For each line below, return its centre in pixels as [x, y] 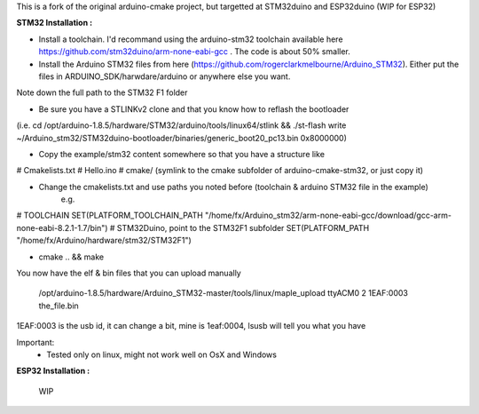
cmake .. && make [71, 257]
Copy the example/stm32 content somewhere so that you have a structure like [182, 154]
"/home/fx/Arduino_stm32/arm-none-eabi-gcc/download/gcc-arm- [328, 215]
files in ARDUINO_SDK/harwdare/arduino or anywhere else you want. [165, 76]
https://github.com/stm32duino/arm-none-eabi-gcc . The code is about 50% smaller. [194, 52]
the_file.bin [59, 306]
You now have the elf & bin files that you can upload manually [129, 273]
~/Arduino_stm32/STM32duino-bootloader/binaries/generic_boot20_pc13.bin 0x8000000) [182, 138]
